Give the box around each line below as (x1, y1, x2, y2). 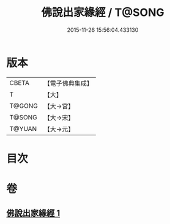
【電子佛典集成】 (43, 79, 93, 88)
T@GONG (9, 102, 38, 110)
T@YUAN (9, 124, 37, 133)
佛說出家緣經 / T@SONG (41, 6, 164, 20)
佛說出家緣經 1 (6, 208, 61, 218)
